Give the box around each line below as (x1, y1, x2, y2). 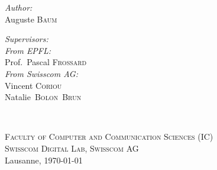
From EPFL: (5, 44, 51, 56)
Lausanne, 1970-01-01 (5, 153, 83, 166)
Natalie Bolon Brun (5, 91, 82, 103)
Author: (5, 1, 33, 13)
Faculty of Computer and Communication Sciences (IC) (5, 130, 213, 143)
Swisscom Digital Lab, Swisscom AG (5, 142, 139, 154)
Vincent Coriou (5, 79, 62, 91)
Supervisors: (5, 33, 48, 45)
